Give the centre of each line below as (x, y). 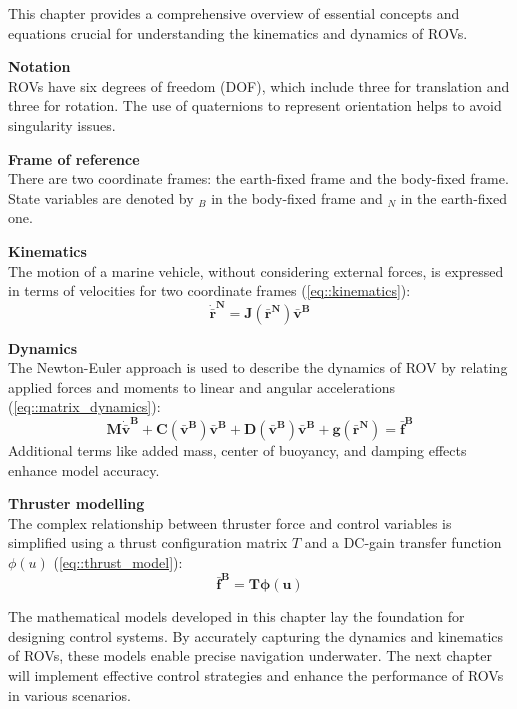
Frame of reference (74, 158)
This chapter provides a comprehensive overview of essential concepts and (234, 13)
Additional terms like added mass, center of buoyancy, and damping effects (237, 449)
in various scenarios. (69, 694)
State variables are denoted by (101, 197)
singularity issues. (62, 124)
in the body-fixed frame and (297, 197)
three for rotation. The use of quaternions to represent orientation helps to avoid (255, 105)
